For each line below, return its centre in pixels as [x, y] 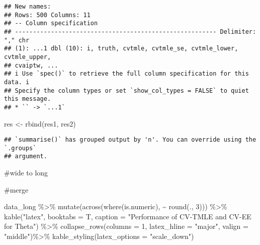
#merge [16, 189]
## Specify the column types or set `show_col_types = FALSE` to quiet [126, 90]
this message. [28, 99]
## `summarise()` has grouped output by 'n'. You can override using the [130, 140]
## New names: [28, 7]
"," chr [17, 40]
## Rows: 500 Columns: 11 [47, 15]
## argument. [26, 157]
